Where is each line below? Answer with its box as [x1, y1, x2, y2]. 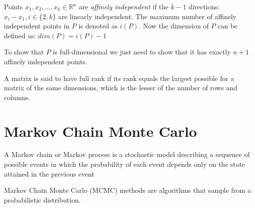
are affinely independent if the [79, 1, 169, 11]
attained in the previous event [4, 168, 95, 179]
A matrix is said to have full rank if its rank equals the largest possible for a [4, 73, 234, 83]
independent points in [4, 21, 70, 31]
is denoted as [78, 21, 118, 31]
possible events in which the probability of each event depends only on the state [4, 159, 245, 169]
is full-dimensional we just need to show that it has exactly [53, 47, 231, 57]
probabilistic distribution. [4, 194, 81, 205]
